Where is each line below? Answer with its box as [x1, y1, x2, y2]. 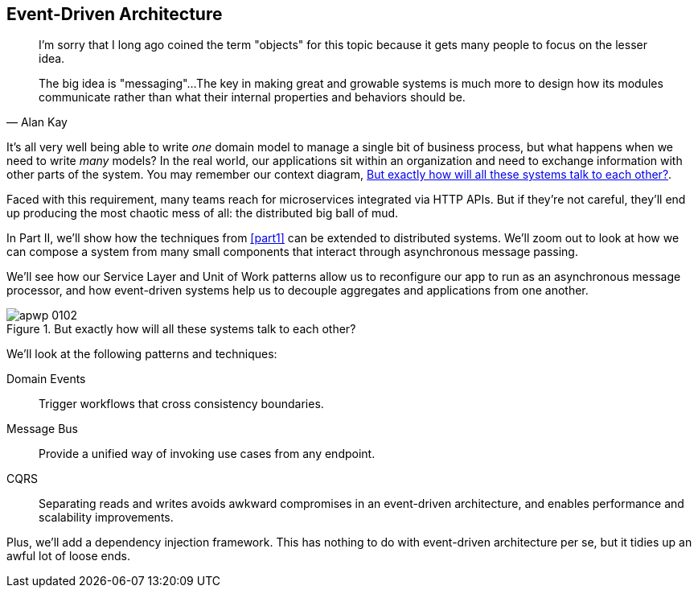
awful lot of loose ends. [6, 549, 131, 563]
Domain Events [6, 372, 86, 386]
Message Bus [6, 422, 78, 436]
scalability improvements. [39, 510, 174, 525]
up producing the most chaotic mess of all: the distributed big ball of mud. [6, 206, 399, 221]
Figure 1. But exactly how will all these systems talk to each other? [6, 322, 356, 336]
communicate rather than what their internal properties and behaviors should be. [39, 90, 466, 105]
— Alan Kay [6, 115, 68, 130]
